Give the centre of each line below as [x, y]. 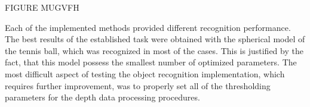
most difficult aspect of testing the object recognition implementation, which [145, 73]
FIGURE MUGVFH [42, 7]
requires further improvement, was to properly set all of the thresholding [138, 85]
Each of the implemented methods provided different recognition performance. [148, 27]
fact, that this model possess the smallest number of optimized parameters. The [151, 62]
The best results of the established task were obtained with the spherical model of [155, 39]
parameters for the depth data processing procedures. [102, 97]
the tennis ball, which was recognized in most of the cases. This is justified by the [154, 50]
